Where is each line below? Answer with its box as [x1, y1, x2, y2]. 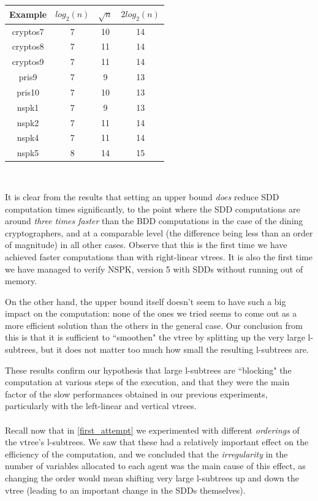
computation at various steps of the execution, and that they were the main [5, 375, 290, 388]
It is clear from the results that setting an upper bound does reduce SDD [5, 190, 279, 203]
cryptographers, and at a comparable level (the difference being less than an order [5, 226, 313, 239]
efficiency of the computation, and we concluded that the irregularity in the [5, 447, 288, 460]
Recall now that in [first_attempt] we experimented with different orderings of [5, 423, 300, 436]
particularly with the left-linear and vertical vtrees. [5, 399, 197, 412]
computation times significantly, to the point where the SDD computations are [5, 202, 300, 215]
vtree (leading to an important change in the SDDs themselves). [5, 483, 246, 496]
